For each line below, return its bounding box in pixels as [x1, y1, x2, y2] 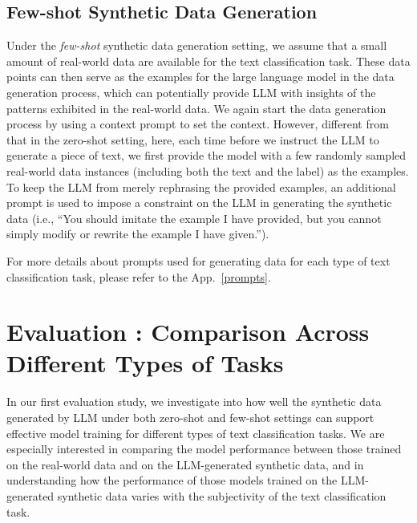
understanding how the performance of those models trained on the [6, 472, 338, 489]
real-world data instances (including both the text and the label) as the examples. [6, 162, 409, 179]
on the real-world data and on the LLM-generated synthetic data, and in [6, 456, 364, 472]
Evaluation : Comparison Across [6, 315, 370, 348]
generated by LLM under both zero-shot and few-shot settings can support [6, 409, 374, 426]
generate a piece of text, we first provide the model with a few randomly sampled [6, 147, 407, 164]
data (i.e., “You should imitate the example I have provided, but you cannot [6, 209, 382, 226]
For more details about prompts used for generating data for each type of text [6, 252, 391, 269]
